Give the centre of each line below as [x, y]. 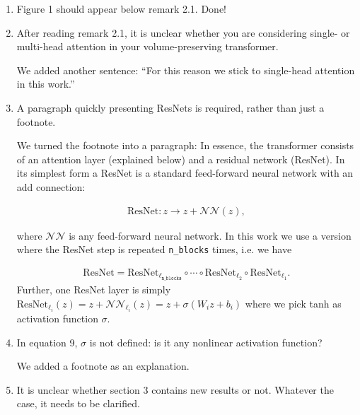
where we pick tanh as [293, 303]
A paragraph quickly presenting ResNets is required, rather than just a [170, 107]
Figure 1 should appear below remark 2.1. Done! [121, 8]
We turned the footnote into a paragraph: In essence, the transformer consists [185, 145]
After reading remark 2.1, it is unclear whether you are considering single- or [183, 32]
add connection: [51, 186]
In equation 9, [47, 342]
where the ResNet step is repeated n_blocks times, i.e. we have [154, 249]
